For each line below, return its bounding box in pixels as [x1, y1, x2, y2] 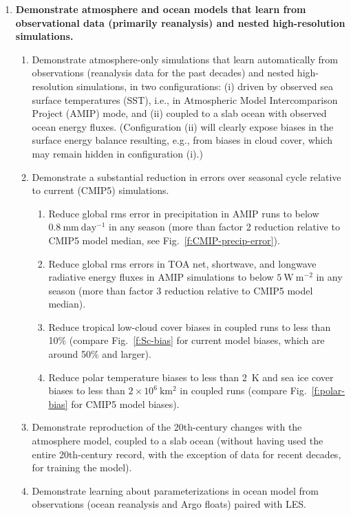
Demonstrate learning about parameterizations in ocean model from [32, 483, 319, 497]
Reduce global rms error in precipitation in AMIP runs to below [48, 206, 319, 220]
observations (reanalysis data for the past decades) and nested [32, 65, 295, 80]
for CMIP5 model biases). [71, 396, 180, 411]
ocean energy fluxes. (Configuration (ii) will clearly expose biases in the [32, 119, 334, 133]
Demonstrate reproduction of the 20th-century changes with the [32, 420, 302, 434]
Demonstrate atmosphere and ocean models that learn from [15, 2, 306, 16]
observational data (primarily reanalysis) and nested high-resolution [15, 15, 345, 30]
